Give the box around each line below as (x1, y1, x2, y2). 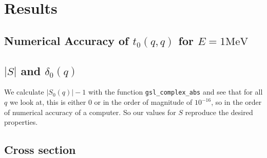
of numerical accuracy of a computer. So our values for (4, 106, 176, 117)
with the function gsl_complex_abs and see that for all (88, 86, 263, 97)
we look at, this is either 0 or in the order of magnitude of (9, 97, 193, 107)
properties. (4, 117, 38, 127)
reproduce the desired (185, 106, 253, 117)
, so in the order (211, 97, 262, 107)
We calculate (4, 86, 44, 97)
